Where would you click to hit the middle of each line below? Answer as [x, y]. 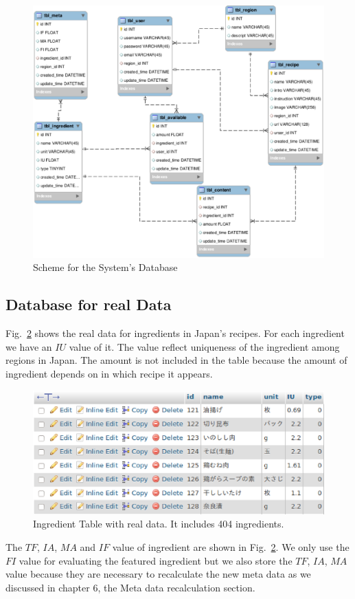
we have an [29, 346]
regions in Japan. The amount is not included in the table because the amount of [176, 360]
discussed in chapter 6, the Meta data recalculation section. [130, 587]
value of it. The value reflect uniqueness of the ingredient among [204, 346]
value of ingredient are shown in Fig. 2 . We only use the [231, 546]
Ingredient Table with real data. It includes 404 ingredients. [159, 524]
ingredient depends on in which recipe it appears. [109, 374]
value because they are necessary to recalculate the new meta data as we [158, 574]
